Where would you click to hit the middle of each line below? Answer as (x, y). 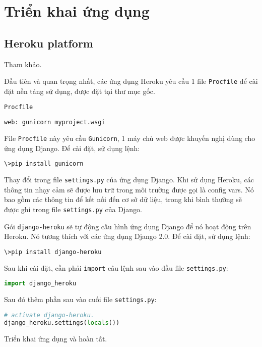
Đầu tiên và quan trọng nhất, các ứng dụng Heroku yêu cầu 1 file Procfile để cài (131, 81)
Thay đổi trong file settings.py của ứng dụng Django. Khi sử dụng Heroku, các (129, 180)
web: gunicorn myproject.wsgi (55, 122)
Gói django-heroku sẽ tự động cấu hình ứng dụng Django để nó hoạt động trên (128, 226)
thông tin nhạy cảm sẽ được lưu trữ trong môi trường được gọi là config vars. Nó (129, 189)
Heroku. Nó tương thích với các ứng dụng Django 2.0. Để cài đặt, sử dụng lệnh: (127, 236)
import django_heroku (40, 284)
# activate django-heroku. (49, 315)
